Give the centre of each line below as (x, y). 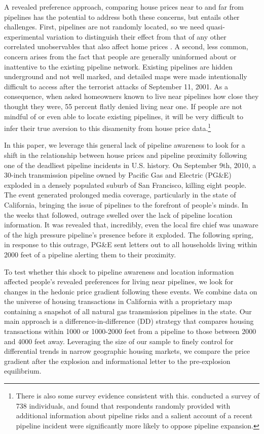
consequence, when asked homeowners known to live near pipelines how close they (131, 96)
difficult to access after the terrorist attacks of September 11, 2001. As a (116, 86)
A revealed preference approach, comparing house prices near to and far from (124, 7)
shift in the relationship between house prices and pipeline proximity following (126, 155)
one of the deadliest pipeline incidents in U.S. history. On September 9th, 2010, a (130, 165)
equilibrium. (23, 371)
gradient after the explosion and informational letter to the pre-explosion (117, 361)
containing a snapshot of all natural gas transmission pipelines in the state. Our (128, 311)
